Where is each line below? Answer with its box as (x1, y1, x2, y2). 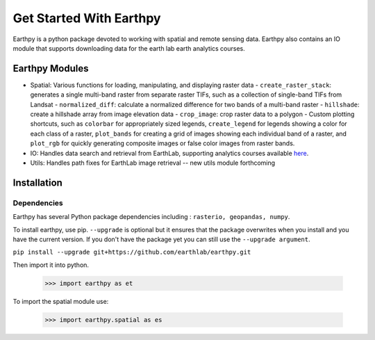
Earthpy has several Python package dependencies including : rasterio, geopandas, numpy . (12, 213, 290, 221)
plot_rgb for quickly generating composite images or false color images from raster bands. (30, 139, 295, 147)
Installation (12, 177, 62, 188)
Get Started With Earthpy (12, 10, 161, 26)
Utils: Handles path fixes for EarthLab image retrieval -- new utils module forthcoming (30, 159, 276, 167)
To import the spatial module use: (12, 297, 109, 305)
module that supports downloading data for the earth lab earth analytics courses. (12, 44, 246, 52)
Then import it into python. (12, 261, 90, 269)
